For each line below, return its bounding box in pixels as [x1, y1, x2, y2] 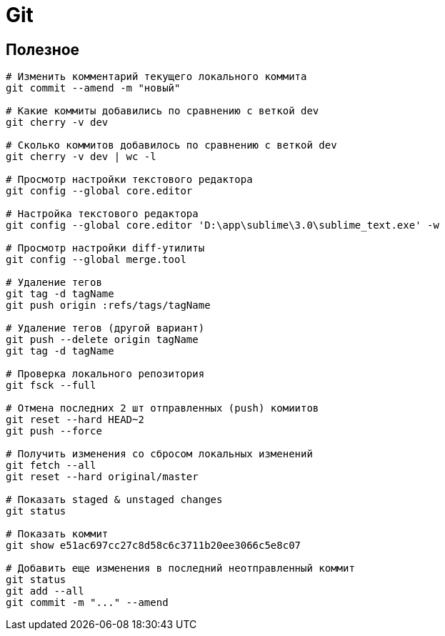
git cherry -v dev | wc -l [6, 151, 156, 163]
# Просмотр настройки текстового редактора [6, 174, 253, 186]
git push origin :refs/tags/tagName [6, 299, 211, 312]
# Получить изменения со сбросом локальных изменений [6, 448, 313, 460]
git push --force [6, 425, 102, 437]
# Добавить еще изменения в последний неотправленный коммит [6, 562, 355, 575]
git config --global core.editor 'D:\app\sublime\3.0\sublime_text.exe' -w [6, 219, 439, 232]
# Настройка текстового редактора [6, 208, 199, 220]
